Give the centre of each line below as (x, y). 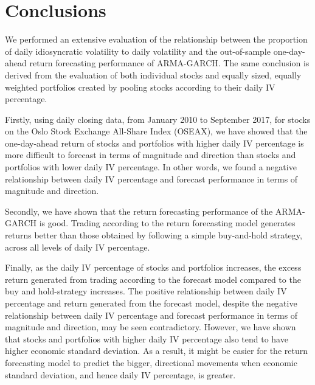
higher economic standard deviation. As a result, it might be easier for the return (156, 351)
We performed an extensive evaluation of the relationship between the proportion (156, 39)
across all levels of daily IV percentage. (78, 247)
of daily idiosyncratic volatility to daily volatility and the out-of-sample (138, 51)
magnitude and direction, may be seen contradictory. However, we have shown (151, 327)
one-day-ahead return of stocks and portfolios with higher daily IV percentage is (154, 143)
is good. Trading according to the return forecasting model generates (167, 223)
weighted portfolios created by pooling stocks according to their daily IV (140, 87)
